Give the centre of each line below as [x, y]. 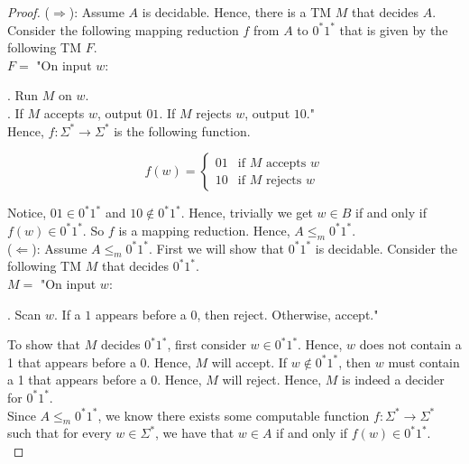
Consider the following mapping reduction [123, 29]
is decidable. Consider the [386, 248]
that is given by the [394, 29]
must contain [424, 362]
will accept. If [249, 362]
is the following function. [182, 130]
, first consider [207, 344]
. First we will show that [216, 248]
